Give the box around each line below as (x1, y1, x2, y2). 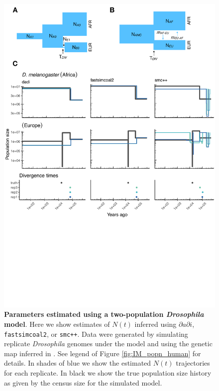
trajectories (176, 358, 210, 368)
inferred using (134, 318, 177, 329)
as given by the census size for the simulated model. (4, 377, 162, 388)
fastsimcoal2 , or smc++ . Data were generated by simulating (4, 328, 188, 339)
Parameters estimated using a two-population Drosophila (4, 309, 204, 319)
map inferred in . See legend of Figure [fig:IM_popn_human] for (4, 348, 201, 358)
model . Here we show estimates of (4, 318, 110, 329)
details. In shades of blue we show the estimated (4, 358, 151, 368)
